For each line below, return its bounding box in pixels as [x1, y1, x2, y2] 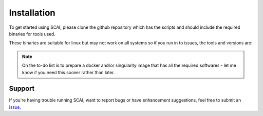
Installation [9, 7, 56, 18]
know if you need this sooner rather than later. [22, 69, 115, 75]
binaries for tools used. [9, 31, 56, 37]
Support [9, 84, 35, 93]
